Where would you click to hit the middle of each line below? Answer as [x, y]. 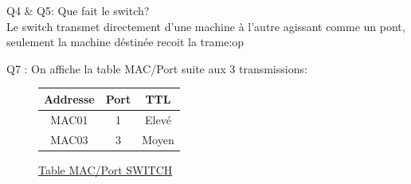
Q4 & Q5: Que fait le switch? [78, 10]
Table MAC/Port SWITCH [106, 169]
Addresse [69, 98]
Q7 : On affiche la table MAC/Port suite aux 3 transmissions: [157, 68]
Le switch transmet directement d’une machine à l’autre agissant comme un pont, [206, 26]
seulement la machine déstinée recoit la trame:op [125, 42]
